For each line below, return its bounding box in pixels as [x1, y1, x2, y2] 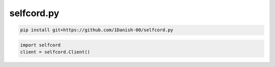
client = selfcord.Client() [20, 49, 90, 55]
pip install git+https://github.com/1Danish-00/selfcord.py [20, 27, 174, 33]
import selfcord [20, 42, 61, 48]
